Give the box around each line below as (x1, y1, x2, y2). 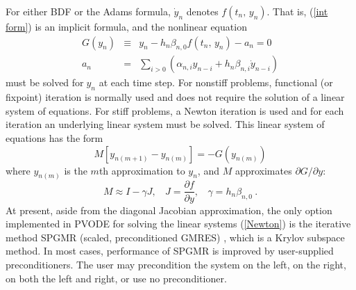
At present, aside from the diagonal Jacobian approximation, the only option (6, 202, 332, 217)
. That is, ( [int (266, 4, 328, 18)
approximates (235, 163, 292, 177)
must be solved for (6, 75, 84, 90)
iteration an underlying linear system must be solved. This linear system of (6, 117, 325, 131)
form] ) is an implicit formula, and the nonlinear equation (6, 19, 247, 33)
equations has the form (6, 131, 103, 145)
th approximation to (99, 163, 185, 177)
